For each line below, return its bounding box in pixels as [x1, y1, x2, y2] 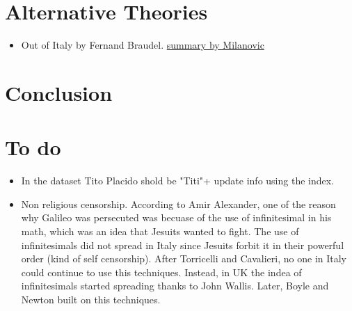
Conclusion [5, 78, 113, 106]
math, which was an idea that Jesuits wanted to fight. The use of [21, 224, 299, 238]
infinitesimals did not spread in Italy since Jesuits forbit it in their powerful [21, 237, 344, 252]
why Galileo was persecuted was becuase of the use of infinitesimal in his [21, 210, 332, 225]
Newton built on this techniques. [21, 292, 161, 306]
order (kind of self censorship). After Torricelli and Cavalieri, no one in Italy [21, 251, 347, 266]
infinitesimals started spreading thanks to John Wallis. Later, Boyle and [21, 278, 329, 293]
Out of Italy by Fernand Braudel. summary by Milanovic [21, 38, 264, 52]
